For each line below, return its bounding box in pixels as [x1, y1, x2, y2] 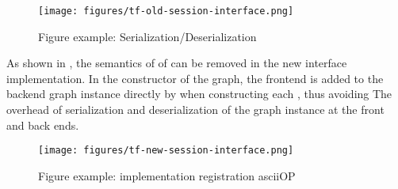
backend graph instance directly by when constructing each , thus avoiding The [6, 85, 392, 102]
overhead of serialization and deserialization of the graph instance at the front [6, 101, 385, 118]
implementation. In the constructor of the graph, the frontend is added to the [6, 70, 384, 86]
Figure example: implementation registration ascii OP [38, 167, 296, 183]
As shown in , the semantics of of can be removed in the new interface [6, 55, 347, 71]
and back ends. [6, 116, 79, 133]
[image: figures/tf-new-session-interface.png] [38, 145, 294, 157]
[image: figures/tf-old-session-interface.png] [38, 6, 294, 17]
